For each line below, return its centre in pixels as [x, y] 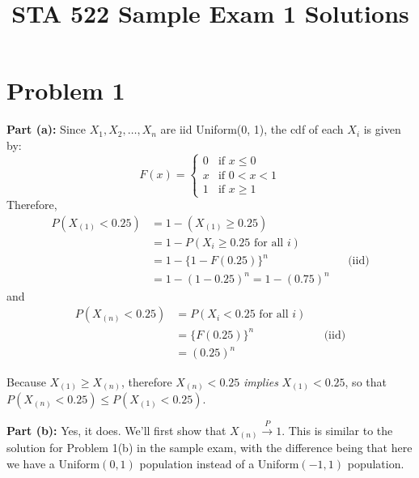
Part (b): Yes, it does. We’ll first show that [116, 430]
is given [382, 129]
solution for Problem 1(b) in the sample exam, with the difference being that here [209, 448]
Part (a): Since [47, 129]
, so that [366, 381]
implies [260, 381]
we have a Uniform [53, 463]
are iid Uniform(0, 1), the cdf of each [252, 129]
